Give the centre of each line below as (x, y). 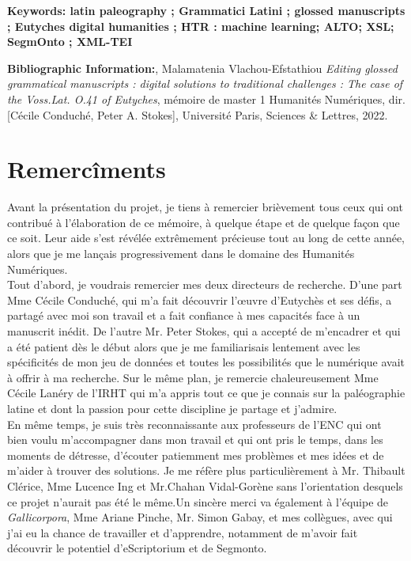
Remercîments (87, 169)
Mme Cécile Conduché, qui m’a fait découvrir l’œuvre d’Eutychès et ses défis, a (200, 299)
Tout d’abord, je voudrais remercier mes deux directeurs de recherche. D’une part (205, 284)
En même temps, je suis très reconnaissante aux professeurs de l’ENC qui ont (194, 424)
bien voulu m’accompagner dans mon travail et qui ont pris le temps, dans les (195, 440)
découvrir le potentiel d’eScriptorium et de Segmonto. (137, 548)
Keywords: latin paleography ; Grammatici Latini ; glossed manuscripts (206, 10)
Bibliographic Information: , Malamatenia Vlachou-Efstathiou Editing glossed (202, 68)
